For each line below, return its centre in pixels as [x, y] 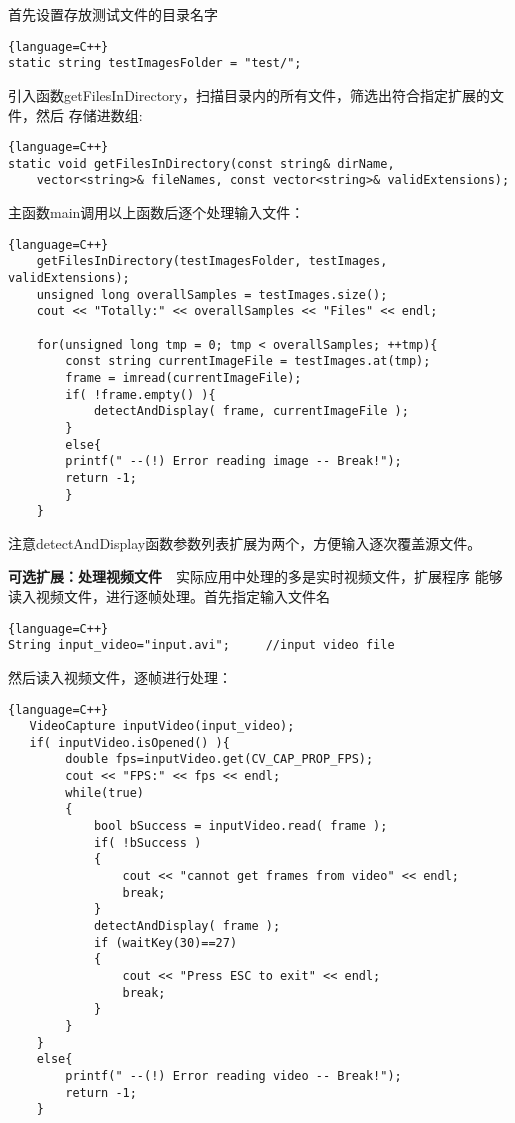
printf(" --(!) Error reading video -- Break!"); [233, 1075]
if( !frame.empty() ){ [140, 394]
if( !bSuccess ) [147, 842]
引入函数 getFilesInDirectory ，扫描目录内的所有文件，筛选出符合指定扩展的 [249, 94]
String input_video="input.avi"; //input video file [201, 645]
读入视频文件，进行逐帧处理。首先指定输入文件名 [169, 596]
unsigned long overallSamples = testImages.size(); [212, 294]
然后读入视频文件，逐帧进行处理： [120, 676]
